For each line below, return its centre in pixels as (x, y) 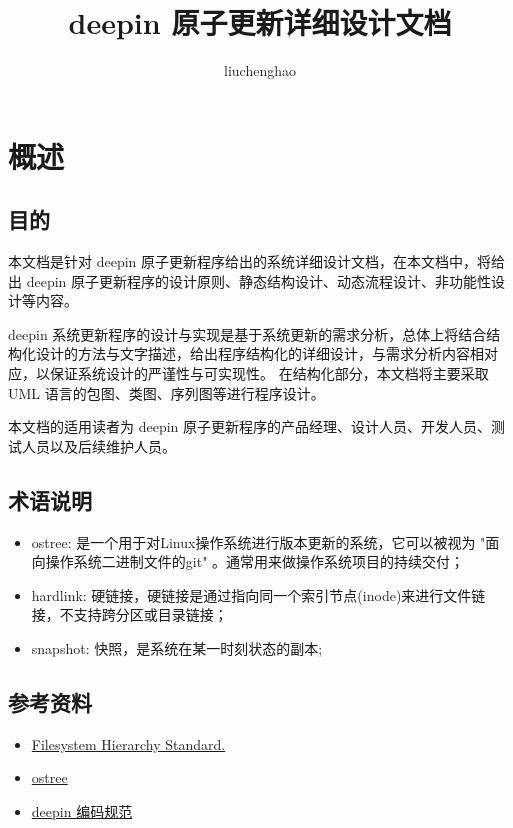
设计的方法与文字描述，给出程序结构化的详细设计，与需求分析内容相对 (266, 353)
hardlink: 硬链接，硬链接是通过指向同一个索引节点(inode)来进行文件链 (258, 594)
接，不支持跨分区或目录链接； (129, 614)
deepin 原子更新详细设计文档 (260, 22)
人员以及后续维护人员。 (98, 445)
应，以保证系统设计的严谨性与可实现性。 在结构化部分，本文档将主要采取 (248, 373)
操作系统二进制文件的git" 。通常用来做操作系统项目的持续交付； (255, 561)
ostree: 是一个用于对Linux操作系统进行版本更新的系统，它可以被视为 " (258, 541)
